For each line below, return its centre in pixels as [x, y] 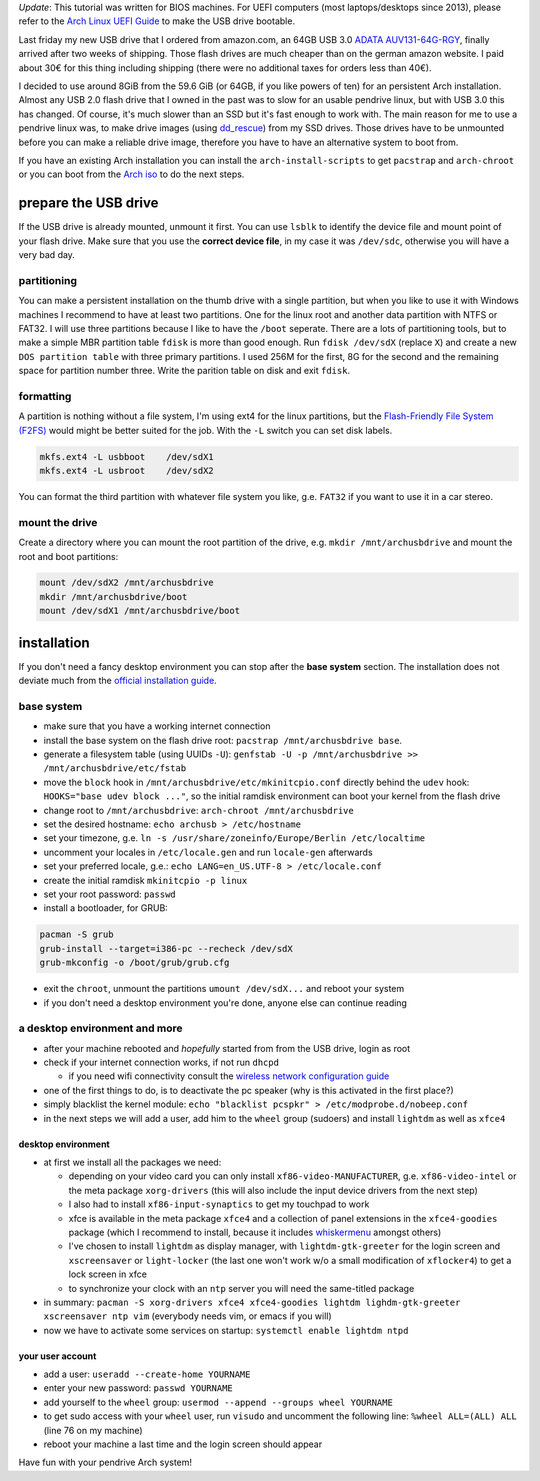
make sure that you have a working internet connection [157, 726]
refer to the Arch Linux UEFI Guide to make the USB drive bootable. [156, 21]
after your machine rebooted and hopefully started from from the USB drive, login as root [227, 1048]
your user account [57, 1356]
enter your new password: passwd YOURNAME [138, 1388]
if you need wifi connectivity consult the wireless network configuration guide [229, 1076]
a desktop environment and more [101, 1028]
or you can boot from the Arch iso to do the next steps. [131, 174]
